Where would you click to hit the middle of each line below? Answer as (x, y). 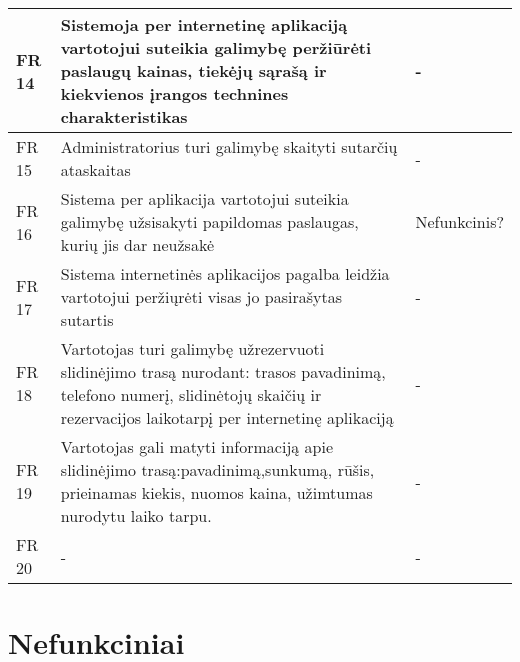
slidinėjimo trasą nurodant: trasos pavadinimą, (223, 371)
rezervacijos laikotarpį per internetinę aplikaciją (227, 417)
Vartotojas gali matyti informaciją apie (197, 446)
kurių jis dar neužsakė (137, 244)
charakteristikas (124, 116)
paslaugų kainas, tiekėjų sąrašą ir (193, 70)
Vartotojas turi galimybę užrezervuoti (192, 348)
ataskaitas (95, 169)
